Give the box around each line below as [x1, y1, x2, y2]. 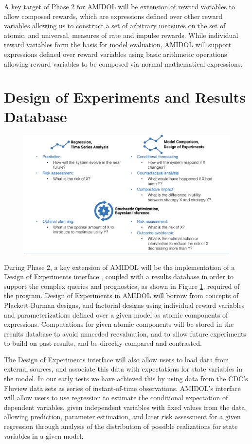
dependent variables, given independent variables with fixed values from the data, [4, 402, 247, 412]
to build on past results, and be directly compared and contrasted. [4, 338, 202, 348]
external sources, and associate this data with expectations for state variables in [4, 364, 242, 374]
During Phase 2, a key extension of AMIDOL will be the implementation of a [4, 262, 235, 272]
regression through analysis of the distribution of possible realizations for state [4, 421, 238, 431]
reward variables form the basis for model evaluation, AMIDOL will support [4, 39, 232, 50]
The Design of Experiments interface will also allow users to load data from [4, 354, 229, 364]
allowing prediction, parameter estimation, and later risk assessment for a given [4, 411, 241, 422]
